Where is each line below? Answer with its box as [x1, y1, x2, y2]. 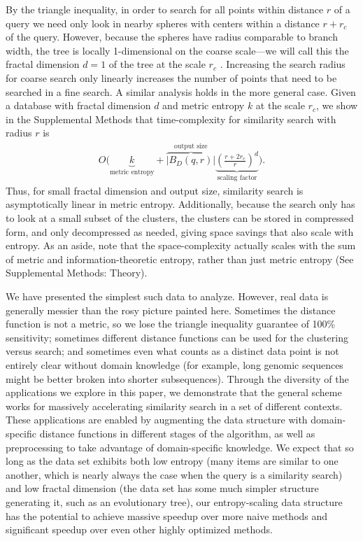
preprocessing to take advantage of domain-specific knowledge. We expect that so [6, 440, 354, 454]
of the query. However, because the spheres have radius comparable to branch [6, 29, 338, 44]
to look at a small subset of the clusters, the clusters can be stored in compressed [6, 211, 354, 225]
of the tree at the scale [108, 57, 206, 71]
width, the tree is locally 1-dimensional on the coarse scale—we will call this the [6, 43, 349, 57]
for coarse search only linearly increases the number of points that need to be [6, 70, 337, 85]
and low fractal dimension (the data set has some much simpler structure [6, 481, 319, 496]
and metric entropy [162, 98, 245, 113]
